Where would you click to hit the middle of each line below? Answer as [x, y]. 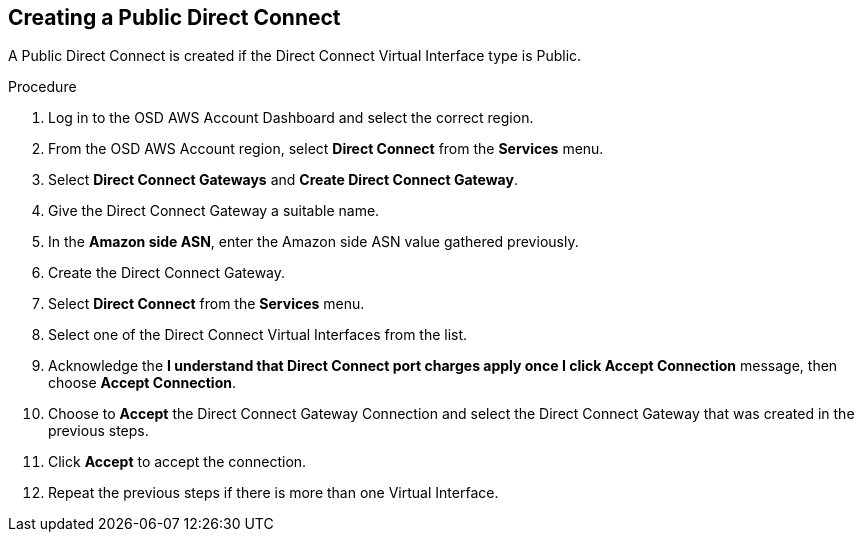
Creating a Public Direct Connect [174, 17]
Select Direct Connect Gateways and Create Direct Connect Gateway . [283, 180]
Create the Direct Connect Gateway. [167, 273]
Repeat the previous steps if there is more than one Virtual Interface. [273, 493]
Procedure [42, 87]
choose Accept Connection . [142, 383]
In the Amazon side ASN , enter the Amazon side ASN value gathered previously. [313, 242]
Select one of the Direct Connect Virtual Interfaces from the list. [258, 335]
